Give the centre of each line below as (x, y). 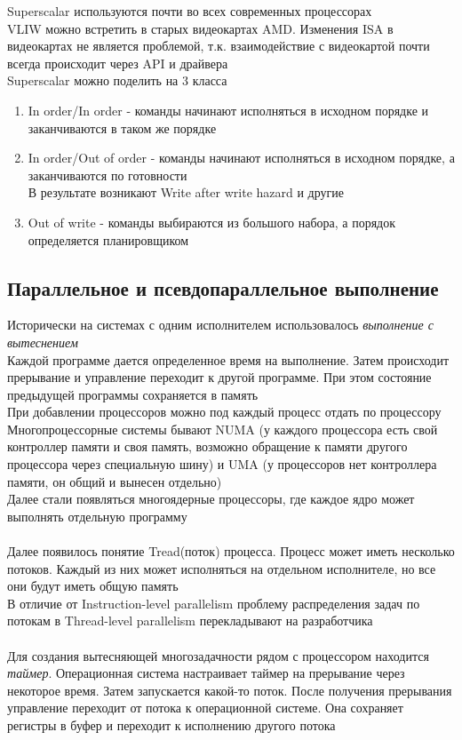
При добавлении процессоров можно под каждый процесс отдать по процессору (224, 412)
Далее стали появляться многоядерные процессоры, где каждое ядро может (211, 499)
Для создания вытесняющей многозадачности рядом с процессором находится (218, 655)
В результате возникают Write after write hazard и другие (186, 192)
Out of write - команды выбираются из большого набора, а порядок (212, 222)
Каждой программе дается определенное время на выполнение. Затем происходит (228, 359)
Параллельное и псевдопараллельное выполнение (223, 287)
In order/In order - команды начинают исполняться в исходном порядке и (228, 110)
